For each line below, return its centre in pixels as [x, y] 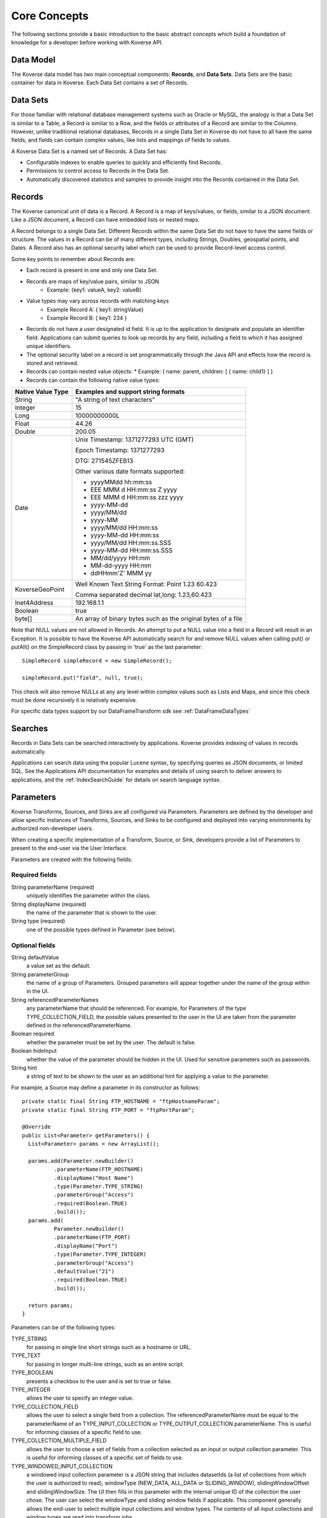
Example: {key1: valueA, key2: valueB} [94, 290]
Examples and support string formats [130, 392]
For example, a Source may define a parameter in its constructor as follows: [105, 1087]
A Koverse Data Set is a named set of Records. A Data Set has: [89, 151]
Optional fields [33, 945]
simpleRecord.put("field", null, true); [83, 678]
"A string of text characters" [115, 400]
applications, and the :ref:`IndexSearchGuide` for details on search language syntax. [116, 780]
